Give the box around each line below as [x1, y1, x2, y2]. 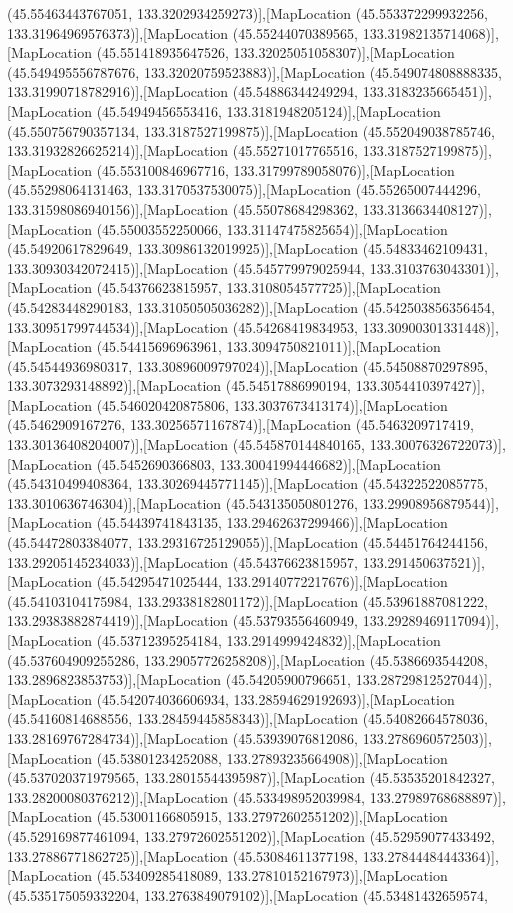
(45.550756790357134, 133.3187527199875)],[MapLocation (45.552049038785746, [7, 120, 495, 141]
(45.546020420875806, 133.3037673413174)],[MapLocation [96, 394, 448, 415]
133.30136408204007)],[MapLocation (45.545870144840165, [7, 434, 366, 455]
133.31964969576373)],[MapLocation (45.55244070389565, [7, 22, 359, 43]
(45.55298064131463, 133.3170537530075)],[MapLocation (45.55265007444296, [7, 179, 481, 200]
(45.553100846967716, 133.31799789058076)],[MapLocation [96, 159, 455, 180]
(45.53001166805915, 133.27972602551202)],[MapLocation [96, 806, 448, 827]
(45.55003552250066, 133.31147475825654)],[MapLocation [96, 218, 448, 239]
